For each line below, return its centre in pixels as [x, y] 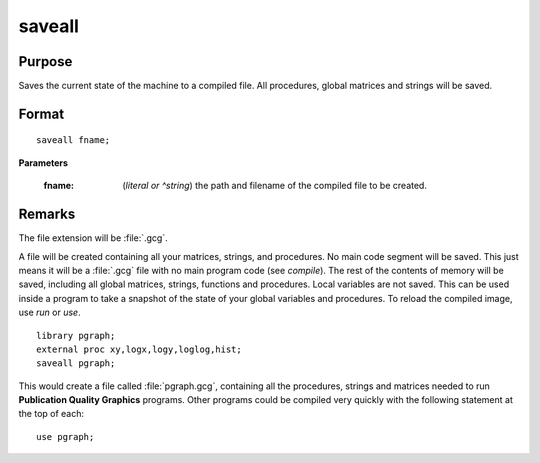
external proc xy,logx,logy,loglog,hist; [139, 349]
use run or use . [49, 312]
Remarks [47, 214]
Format [41, 113]
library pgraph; [76, 335]
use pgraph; [65, 436]
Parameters [43, 162]
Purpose [45, 61]
